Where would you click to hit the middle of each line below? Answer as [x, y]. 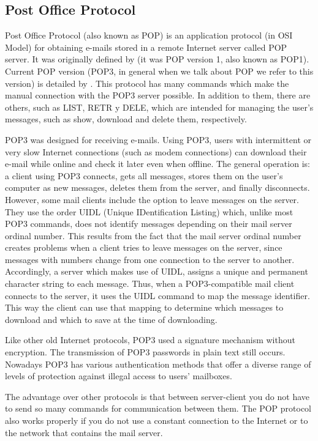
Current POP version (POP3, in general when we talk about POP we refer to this [159, 71]
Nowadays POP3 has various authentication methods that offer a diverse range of [158, 364]
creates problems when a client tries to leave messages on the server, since [144, 247]
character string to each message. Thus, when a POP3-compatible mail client [150, 283]
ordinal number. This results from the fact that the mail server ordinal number [153, 235]
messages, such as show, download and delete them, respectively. [126, 119]
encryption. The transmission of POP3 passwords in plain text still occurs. [145, 352]
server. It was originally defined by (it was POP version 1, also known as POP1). [157, 59]
